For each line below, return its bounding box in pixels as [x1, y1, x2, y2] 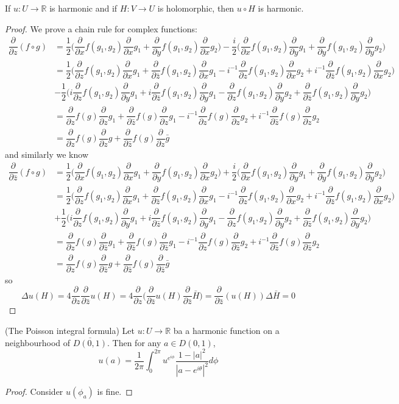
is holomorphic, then [157, 2, 235, 14]
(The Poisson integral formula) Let [5, 324, 135, 336]
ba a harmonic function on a [173, 324, 280, 336]
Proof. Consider [5, 385, 63, 398]
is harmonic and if [49, 2, 118, 14]
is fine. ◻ [97, 385, 133, 398]
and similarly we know [5, 147, 89, 160]
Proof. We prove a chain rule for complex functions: [5, 22, 197, 35]
